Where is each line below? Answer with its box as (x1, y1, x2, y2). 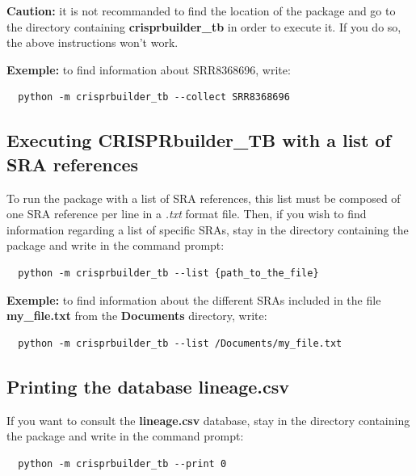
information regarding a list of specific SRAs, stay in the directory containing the (6, 221, 409, 238)
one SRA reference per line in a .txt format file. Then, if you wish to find (6, 205, 367, 222)
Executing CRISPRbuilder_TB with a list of (6, 128, 391, 153)
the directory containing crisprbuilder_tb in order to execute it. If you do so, (6, 18, 401, 35)
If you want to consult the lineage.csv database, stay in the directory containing (6, 411, 410, 428)
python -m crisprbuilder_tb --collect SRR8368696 (18, 91, 290, 103)
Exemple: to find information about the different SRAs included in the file (6, 291, 381, 308)
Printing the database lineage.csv (6, 373, 290, 398)
